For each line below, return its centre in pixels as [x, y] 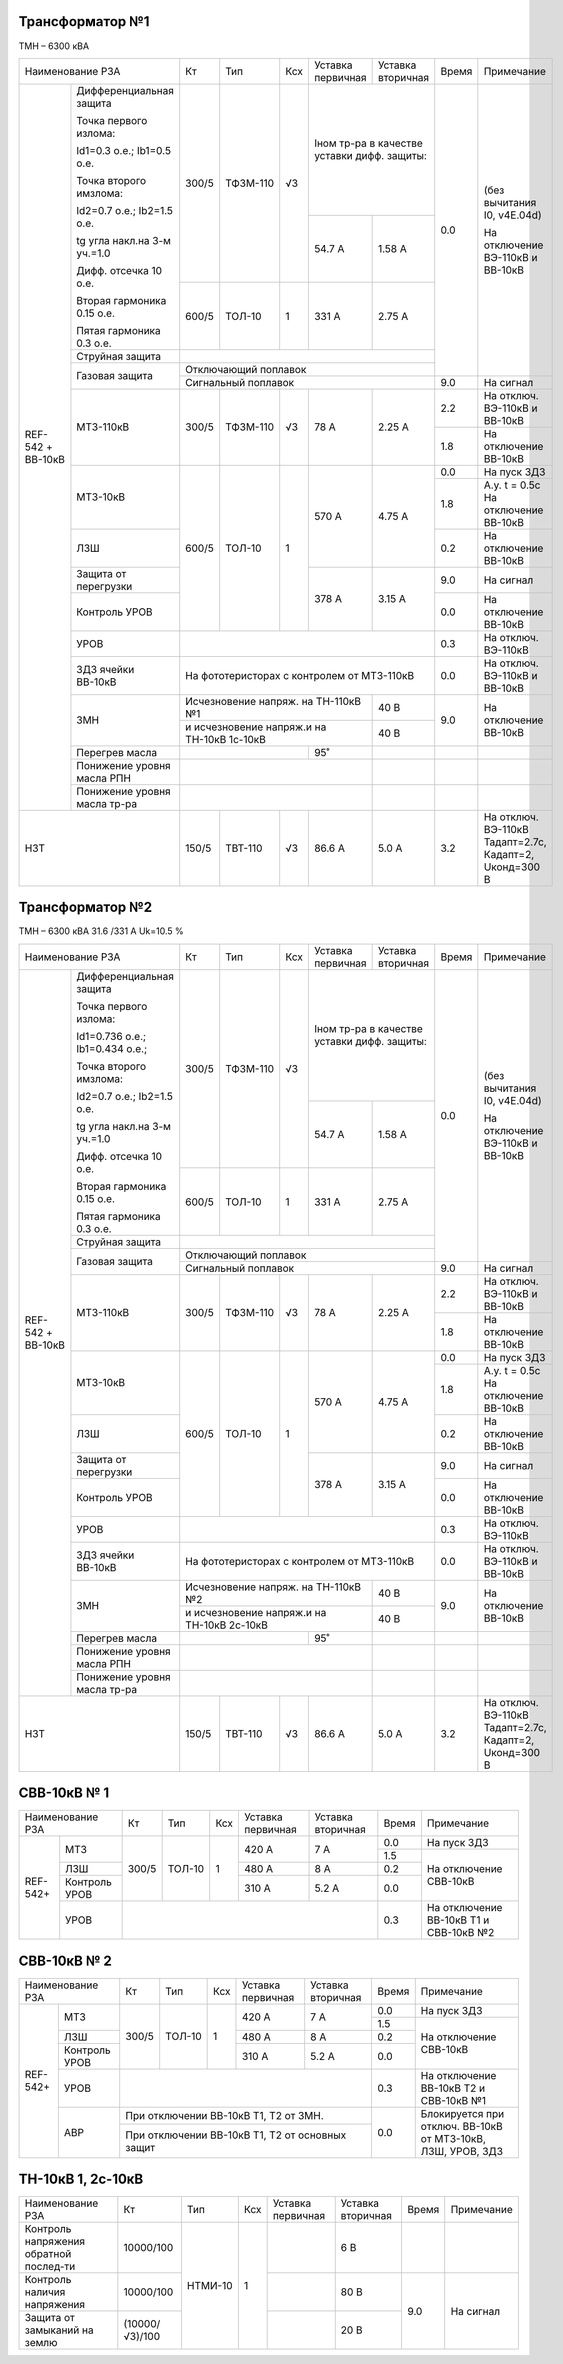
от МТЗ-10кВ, [453, 2138]
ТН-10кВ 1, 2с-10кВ [81, 2179]
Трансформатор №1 [84, 21]
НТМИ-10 [210, 2286]
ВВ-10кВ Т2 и [452, 2088]
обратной [48, 2254]
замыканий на [59, 2330]
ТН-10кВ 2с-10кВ [227, 1625]
